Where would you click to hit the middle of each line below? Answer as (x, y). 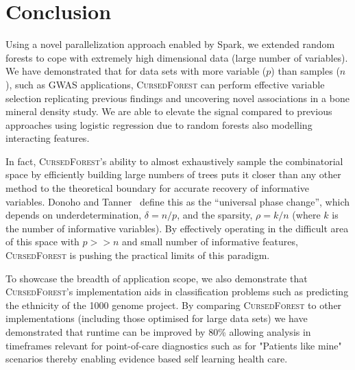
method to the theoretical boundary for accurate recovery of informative (157, 188)
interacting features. (48, 138)
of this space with (42, 242)
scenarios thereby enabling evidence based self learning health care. (147, 359)
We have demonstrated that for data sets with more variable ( (136, 71)
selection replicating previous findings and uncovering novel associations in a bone (177, 98)
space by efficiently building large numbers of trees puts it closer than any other (173, 174)
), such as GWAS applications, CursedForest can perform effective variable (165, 84)
